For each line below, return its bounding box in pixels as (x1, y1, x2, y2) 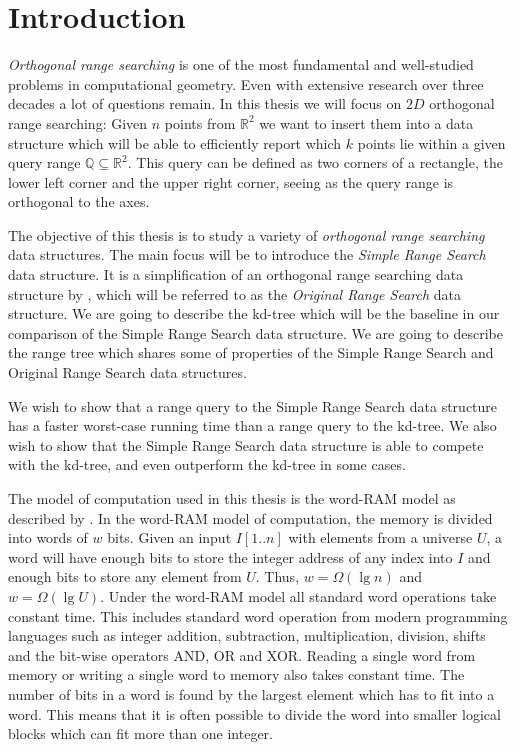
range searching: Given (8, 112, 148, 133)
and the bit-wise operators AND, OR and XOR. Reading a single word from (8, 644, 476, 665)
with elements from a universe (288, 527, 473, 548)
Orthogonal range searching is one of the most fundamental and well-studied (8, 54, 474, 75)
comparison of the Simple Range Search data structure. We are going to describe (8, 322, 503, 343)
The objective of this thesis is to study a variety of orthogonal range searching (8, 224, 485, 245)
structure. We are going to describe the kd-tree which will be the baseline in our (8, 303, 500, 324)
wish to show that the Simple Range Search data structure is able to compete (8, 434, 484, 455)
